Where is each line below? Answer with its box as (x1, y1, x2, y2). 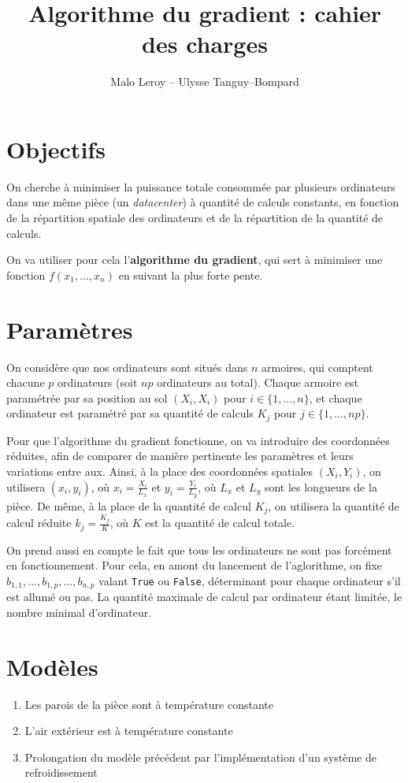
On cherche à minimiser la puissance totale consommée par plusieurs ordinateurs (6, 178, 395, 195)
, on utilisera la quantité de (268, 497, 399, 514)
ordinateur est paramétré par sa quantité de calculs (6, 405, 254, 421)
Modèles (6, 650, 98, 682)
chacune (6, 374, 45, 391)
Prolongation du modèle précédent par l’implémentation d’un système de (24, 748, 376, 765)
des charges (142, 28, 268, 60)
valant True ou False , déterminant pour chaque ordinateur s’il (98, 572, 401, 588)
